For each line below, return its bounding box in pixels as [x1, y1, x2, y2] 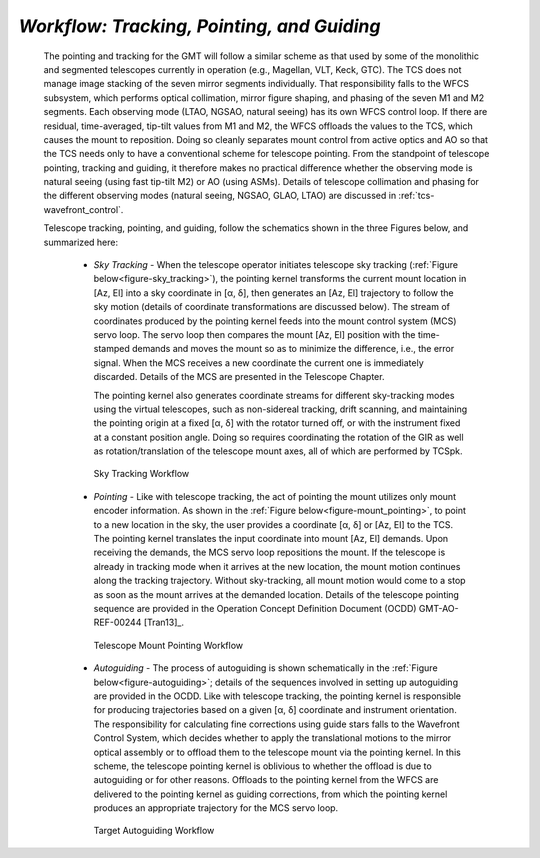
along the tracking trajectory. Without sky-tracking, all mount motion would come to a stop [93, 575, 466, 587]
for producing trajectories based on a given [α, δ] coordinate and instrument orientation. [93, 704, 457, 716]
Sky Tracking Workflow [93, 468, 190, 480]
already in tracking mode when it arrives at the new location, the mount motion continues [93, 560, 461, 572]
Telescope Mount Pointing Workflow [93, 639, 244, 651]
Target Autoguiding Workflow [93, 825, 215, 837]
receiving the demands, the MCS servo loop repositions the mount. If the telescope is [93, 546, 446, 559]
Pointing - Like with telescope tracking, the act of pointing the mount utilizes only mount [93, 490, 457, 502]
